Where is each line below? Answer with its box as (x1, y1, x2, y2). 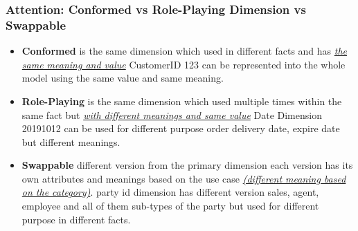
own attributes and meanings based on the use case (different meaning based (21, 171, 346, 185)
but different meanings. (21, 134, 120, 149)
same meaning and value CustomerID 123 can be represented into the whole (21, 57, 346, 71)
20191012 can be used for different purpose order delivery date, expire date (21, 121, 340, 136)
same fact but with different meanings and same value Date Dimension (21, 107, 322, 122)
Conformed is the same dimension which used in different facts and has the (21, 44, 348, 58)
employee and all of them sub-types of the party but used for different (21, 198, 319, 213)
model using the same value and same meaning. (21, 71, 224, 85)
